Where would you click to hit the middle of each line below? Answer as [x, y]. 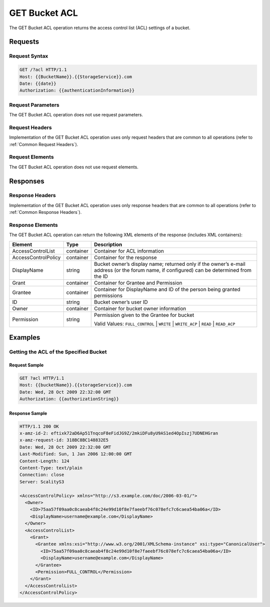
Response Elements [33, 225]
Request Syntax [29, 56]
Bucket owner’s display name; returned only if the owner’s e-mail [170, 264]
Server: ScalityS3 [42, 482]
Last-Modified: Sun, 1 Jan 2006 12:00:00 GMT [76, 454]
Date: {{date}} [38, 83]
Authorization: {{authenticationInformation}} [77, 91]
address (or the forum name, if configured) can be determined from [173, 270]
